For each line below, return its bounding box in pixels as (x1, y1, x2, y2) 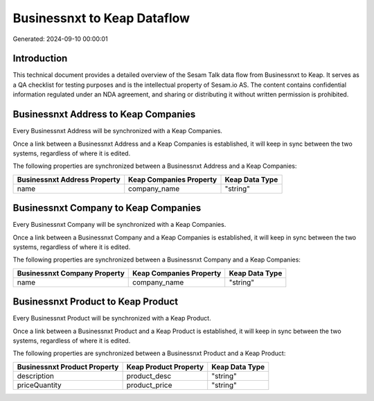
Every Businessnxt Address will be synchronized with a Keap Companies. (12, 127, 223, 135)
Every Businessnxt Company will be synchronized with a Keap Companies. (12, 221, 226, 229)
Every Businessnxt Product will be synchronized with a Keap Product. (12, 314, 211, 323)
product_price (126, 380, 172, 390)
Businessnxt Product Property (17, 361, 119, 371)
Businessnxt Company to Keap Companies (12, 202, 202, 214)
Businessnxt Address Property (17, 174, 121, 184)
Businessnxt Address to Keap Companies (12, 108, 196, 121)
